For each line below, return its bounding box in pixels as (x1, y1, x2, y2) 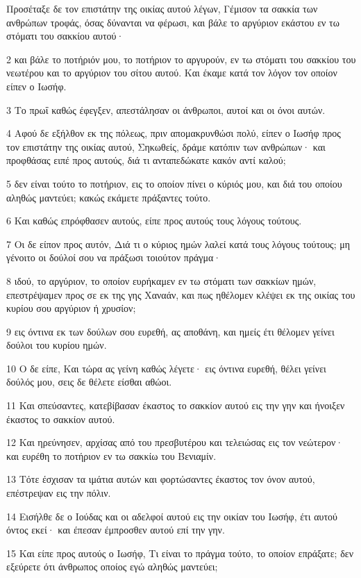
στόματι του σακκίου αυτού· (6, 28, 124, 43)
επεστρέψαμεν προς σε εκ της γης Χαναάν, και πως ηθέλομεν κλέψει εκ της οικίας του (6, 287, 355, 302)
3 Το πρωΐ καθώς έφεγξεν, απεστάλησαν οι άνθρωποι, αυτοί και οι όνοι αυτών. (6, 102, 326, 117)
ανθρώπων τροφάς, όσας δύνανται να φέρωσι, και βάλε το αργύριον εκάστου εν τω (6, 15, 339, 29)
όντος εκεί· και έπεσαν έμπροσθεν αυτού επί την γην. (6, 522, 225, 537)
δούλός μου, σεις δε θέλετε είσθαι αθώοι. (6, 374, 172, 389)
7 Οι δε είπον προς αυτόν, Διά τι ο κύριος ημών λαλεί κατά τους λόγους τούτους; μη (6, 236, 351, 251)
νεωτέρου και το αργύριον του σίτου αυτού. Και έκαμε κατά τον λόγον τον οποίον (6, 65, 337, 80)
